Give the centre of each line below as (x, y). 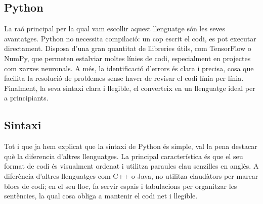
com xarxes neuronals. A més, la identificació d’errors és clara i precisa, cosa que (129, 68)
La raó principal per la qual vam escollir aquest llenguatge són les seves (115, 29)
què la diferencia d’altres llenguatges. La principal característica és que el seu (124, 156)
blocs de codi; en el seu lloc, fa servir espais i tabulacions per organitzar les (121, 186)
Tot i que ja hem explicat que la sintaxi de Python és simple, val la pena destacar (131, 146)
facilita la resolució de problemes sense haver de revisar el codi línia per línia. (124, 78)
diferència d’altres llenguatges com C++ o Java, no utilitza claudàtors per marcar (131, 175)
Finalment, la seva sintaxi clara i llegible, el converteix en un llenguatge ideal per (130, 88)
